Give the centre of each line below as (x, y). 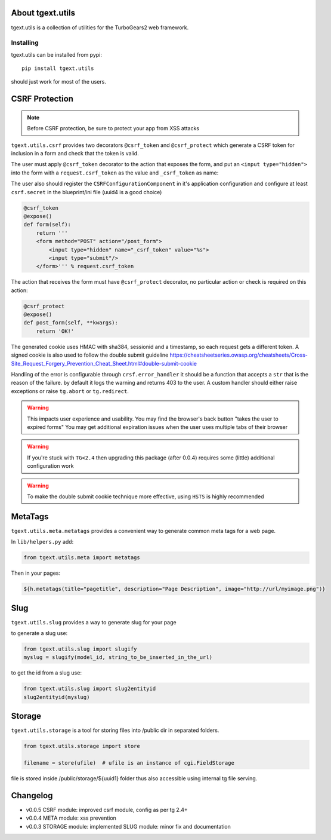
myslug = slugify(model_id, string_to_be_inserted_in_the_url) (118, 657)
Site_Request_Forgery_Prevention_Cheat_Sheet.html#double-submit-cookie (104, 363)
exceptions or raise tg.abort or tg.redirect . (70, 391)
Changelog (32, 795)
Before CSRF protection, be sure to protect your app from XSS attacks (113, 128)
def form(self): (47, 225)
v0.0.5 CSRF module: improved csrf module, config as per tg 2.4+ (107, 810)
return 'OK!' (55, 331)
